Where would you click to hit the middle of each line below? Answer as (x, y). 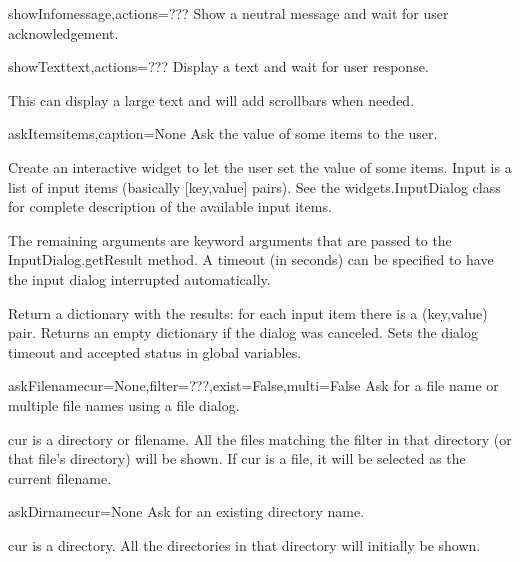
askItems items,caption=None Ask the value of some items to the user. (223, 133)
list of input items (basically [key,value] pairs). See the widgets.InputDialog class (254, 186)
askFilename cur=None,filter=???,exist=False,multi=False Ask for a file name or (253, 385)
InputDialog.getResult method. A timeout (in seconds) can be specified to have (251, 259)
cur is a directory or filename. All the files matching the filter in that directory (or (260, 438)
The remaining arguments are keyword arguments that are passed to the (230, 239)
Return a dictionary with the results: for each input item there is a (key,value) (248, 312)
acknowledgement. (63, 32)
